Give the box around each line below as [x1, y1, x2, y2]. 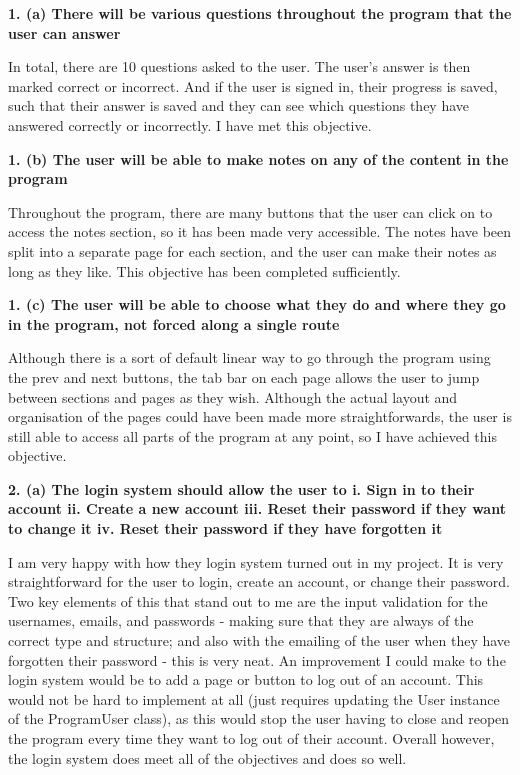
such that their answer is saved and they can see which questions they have [8, 95, 470, 116]
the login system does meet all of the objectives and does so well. [8, 747, 407, 768]
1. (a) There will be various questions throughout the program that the [8, 3, 512, 23]
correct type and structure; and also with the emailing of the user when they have [8, 630, 511, 651]
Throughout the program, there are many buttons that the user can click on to [8, 201, 493, 222]
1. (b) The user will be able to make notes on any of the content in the [8, 148, 509, 169]
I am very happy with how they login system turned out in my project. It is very [8, 551, 504, 572]
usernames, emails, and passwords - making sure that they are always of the [8, 610, 474, 631]
